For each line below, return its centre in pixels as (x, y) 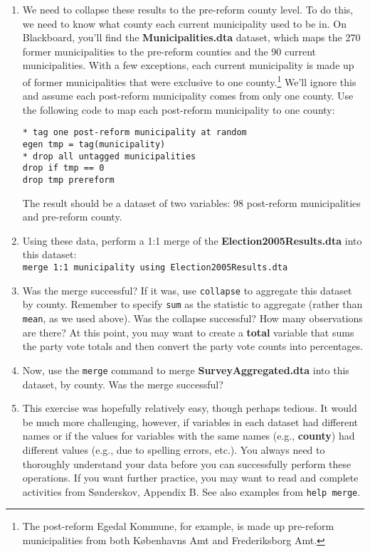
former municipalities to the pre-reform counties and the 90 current (169, 51)
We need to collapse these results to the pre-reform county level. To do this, (188, 9)
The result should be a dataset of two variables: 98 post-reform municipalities (191, 202)
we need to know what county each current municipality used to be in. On (184, 23)
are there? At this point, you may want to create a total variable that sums (188, 332)
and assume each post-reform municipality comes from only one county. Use (188, 96)
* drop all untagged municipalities (109, 156)
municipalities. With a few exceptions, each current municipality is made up (188, 65)
